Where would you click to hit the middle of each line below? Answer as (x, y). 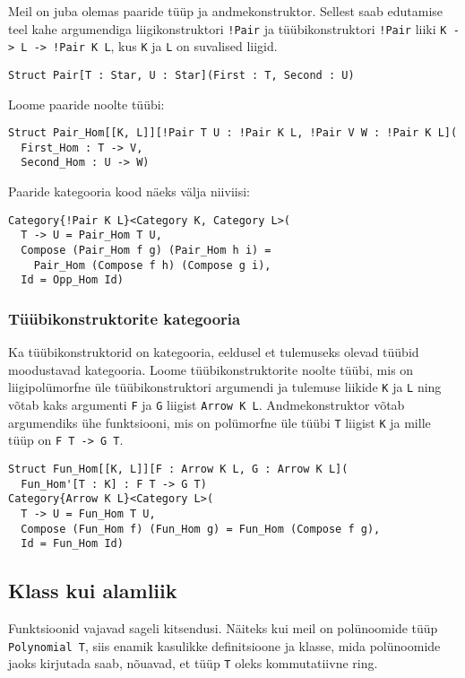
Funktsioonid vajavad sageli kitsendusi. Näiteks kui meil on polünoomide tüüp (223, 628)
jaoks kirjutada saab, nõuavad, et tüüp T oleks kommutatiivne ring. (193, 663)
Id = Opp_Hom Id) (72, 280)
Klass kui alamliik (93, 591)
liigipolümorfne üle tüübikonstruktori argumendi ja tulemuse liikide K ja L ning (225, 387)
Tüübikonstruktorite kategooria (125, 318)
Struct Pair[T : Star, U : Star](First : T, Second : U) (181, 75)
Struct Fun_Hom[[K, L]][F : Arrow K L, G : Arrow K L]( (178, 469)
